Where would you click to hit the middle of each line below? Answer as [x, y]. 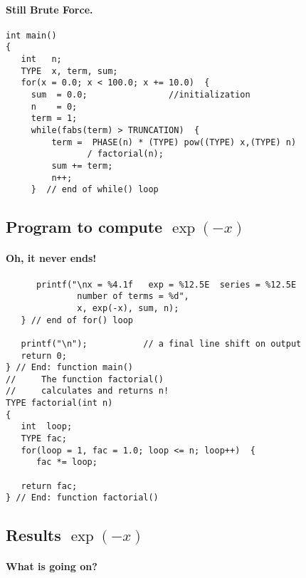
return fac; [49, 486]
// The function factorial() [85, 379]
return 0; [44, 356]
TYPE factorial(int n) [59, 403]
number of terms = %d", [133, 296]
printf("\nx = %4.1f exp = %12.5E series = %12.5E [166, 284]
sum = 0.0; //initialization [141, 95]
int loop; [47, 427]
